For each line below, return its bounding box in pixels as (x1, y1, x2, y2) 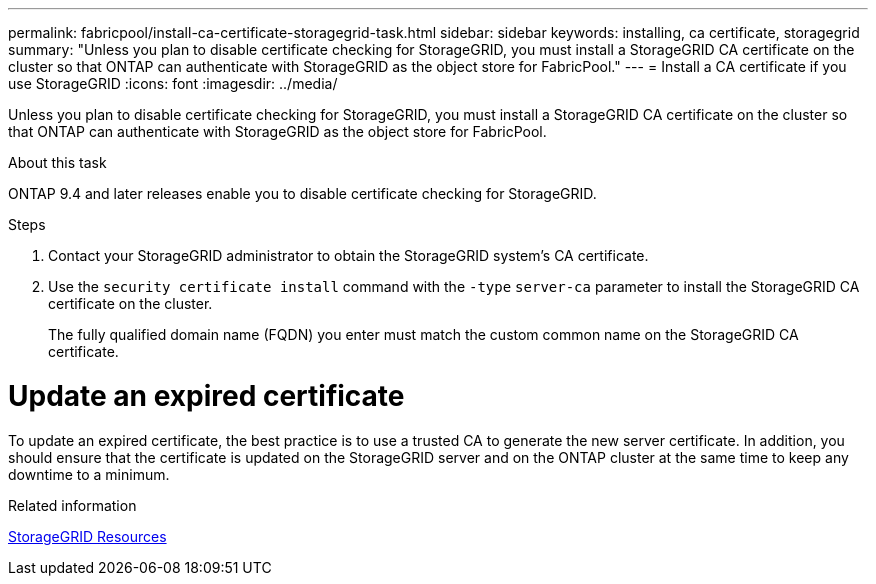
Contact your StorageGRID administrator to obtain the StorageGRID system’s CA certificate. (48, 247, 649, 264)
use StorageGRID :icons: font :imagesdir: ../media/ (8, 75, 338, 92)
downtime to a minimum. (8, 465, 170, 483)
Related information (8, 496, 137, 514)
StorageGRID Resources (8, 527, 167, 545)
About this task (8, 154, 107, 171)
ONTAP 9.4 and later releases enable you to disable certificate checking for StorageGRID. (8, 185, 597, 202)
